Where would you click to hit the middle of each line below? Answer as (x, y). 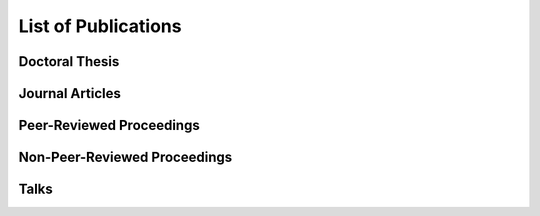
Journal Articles (70, 93)
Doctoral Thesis (69, 61)
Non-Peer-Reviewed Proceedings (125, 157)
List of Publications (100, 26)
